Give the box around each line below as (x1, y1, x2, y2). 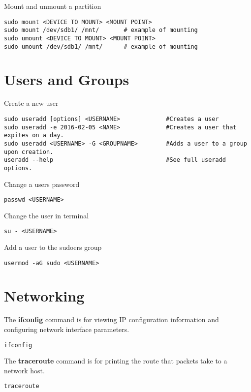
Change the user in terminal (4, 210, 89, 220)
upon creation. (4, 148, 54, 155)
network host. (4, 365, 45, 375)
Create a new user (4, 98, 59, 108)
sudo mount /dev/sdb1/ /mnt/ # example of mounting (4, 27, 198, 34)
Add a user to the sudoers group (4, 242, 102, 252)
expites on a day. (4, 132, 64, 139)
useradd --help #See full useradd (4, 156, 226, 164)
